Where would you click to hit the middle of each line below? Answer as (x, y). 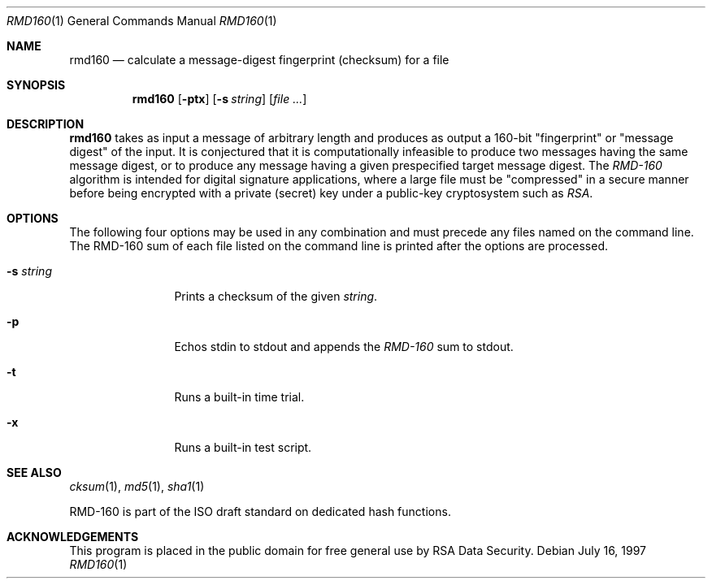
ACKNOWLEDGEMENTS (73, 537)
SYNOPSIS (36, 85)
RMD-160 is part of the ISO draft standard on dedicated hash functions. (260, 511)
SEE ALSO (34, 472)
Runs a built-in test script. (243, 447)
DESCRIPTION (46, 124)
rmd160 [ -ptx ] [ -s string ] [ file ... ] (219, 99)
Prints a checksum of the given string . (276, 296)
